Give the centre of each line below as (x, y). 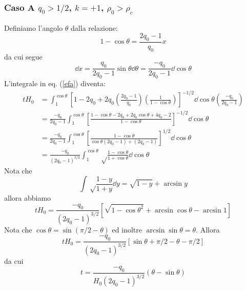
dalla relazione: (94, 27)
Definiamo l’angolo (34, 27)
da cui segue (23, 56)
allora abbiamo (28, 198)
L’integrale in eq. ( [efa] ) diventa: (55, 83)
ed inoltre (127, 229)
